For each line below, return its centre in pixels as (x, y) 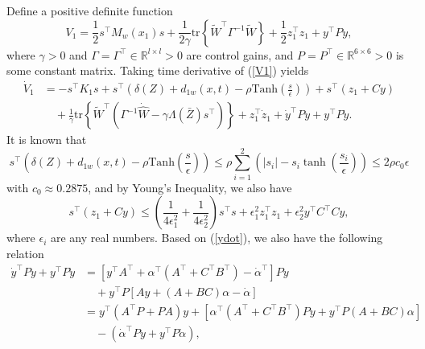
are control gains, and (240, 54)
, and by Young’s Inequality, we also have (190, 187)
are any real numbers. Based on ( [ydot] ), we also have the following (217, 238)
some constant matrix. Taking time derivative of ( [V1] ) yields (158, 70)
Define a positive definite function (90, 10)
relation (25, 253)
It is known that (47, 140)
